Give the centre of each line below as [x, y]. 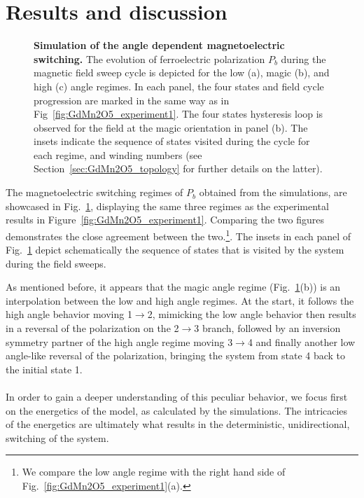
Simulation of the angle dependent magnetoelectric [159, 45]
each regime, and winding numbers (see [118, 154]
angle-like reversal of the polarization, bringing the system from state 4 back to [176, 355]
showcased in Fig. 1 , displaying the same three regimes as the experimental [167, 206]
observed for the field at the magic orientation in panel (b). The [171, 127]
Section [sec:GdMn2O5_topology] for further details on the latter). [178, 168]
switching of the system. [57, 437]
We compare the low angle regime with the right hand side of [154, 472]
